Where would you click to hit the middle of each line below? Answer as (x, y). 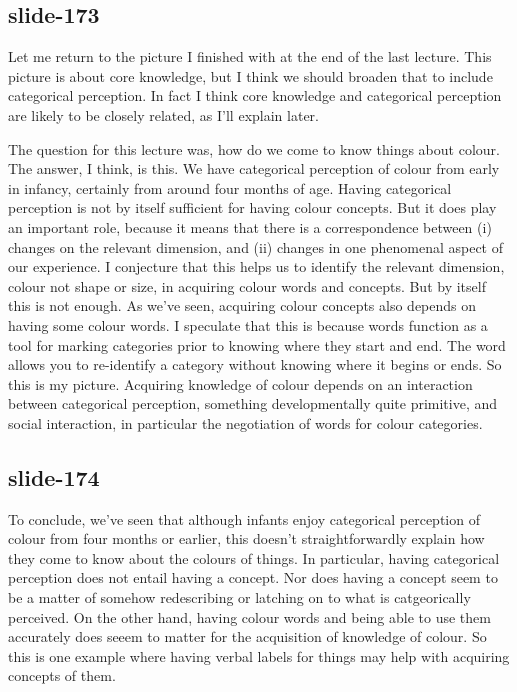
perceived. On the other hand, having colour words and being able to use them (249, 616)
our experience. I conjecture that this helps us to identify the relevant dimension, (256, 266)
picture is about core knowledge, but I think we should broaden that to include (250, 75)
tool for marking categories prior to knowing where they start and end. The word (257, 344)
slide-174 (54, 476)
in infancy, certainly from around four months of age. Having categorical (230, 187)
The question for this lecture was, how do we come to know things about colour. (254, 148)
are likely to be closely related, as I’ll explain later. (163, 114)
